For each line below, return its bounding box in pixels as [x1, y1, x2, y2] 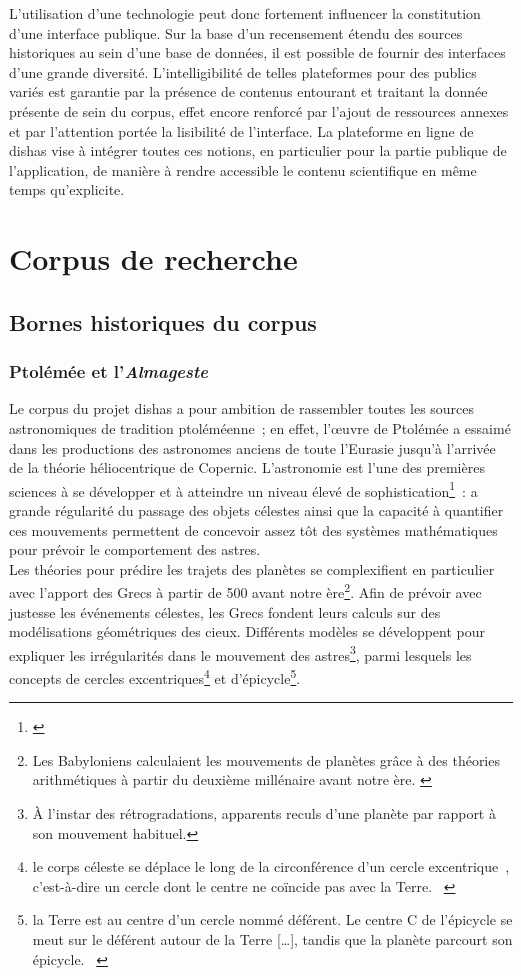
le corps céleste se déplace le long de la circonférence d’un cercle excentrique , [32, 856, 510, 877]
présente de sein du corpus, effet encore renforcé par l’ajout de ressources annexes [9, 100, 509, 121]
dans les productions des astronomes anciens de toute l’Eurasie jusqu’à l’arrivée [9, 437, 496, 458]
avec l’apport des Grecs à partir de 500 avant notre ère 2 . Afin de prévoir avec [9, 579, 482, 602]
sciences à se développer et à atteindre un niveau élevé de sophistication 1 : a [9, 477, 478, 501]
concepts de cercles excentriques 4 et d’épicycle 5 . [9, 665, 301, 688]
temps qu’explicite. [9, 179, 125, 200]
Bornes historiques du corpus [9, 306, 317, 337]
